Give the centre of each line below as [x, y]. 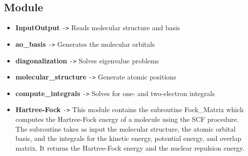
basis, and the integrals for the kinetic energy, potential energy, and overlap [128, 138]
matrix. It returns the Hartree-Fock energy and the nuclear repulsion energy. [130, 147]
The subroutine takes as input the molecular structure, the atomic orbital [125, 128]
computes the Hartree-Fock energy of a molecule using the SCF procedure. [127, 119]
